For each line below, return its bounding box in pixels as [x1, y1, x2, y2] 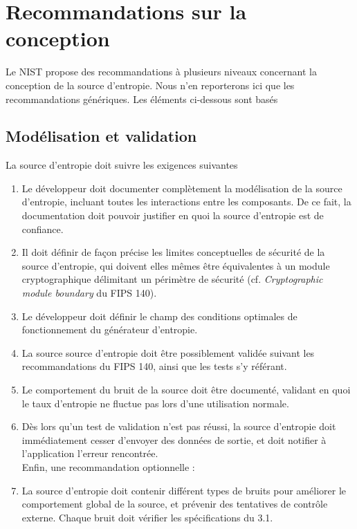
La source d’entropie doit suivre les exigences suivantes [6, 158, 238, 172]
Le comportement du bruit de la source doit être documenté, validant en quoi [21, 382, 351, 397]
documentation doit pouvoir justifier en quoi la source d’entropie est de [21, 208, 324, 223]
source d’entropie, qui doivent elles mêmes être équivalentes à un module [21, 258, 330, 272]
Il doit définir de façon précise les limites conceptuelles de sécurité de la [21, 245, 325, 259]
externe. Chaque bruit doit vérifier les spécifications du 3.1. [21, 510, 273, 524]
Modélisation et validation [6, 125, 197, 147]
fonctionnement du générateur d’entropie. [21, 322, 198, 337]
